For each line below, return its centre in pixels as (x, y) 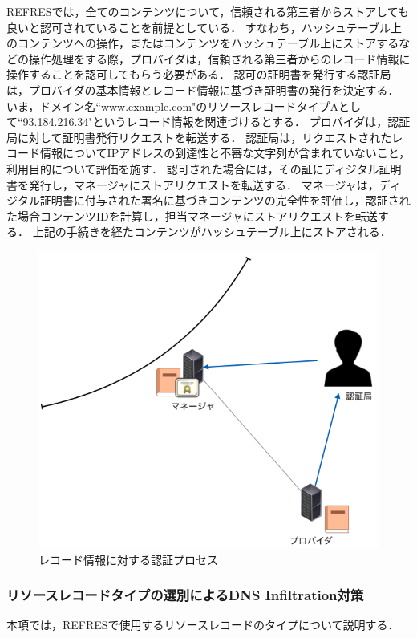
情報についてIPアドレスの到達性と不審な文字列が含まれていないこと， (225, 153)
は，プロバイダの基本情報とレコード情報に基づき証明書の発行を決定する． (203, 89)
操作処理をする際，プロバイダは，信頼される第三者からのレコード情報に (219, 58)
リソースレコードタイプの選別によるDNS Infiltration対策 (185, 595)
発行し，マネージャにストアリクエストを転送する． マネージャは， (204, 184)
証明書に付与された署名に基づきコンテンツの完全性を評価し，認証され (225, 200)
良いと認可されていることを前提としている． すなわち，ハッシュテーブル (198, 27)
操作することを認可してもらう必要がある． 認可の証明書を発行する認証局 (199, 74)
